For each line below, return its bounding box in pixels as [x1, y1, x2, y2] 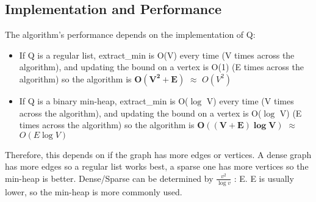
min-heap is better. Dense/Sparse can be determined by [5, 171, 214, 184]
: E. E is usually [234, 171, 294, 184]
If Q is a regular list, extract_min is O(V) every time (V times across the [19, 48, 295, 61]
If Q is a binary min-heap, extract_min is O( [19, 94, 189, 107]
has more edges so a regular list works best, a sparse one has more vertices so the [5, 160, 309, 173]
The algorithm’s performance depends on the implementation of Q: [5, 28, 256, 41]
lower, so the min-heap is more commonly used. [5, 185, 182, 198]
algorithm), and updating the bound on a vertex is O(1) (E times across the [19, 60, 304, 73]
